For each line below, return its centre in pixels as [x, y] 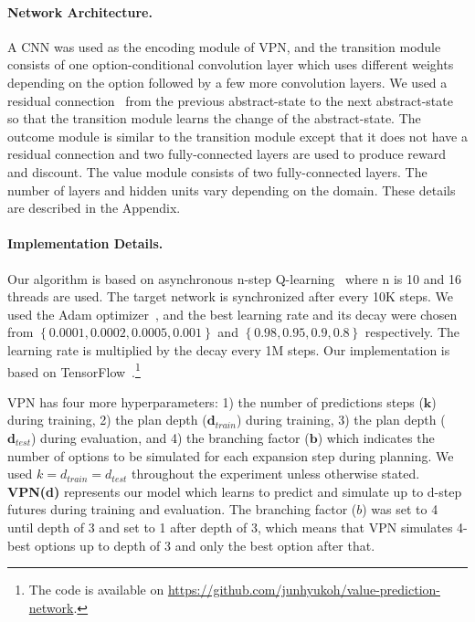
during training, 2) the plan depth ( [107, 420]
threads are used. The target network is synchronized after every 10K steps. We [230, 296]
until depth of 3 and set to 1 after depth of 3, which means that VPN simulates [230, 527]
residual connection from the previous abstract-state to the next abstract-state [230, 100]
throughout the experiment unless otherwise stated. [276, 474]
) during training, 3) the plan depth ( [341, 420]
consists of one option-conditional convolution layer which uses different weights [231, 64]
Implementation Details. [85, 243]
